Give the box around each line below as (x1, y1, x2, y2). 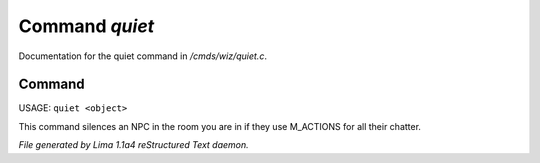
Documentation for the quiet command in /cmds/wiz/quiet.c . (18, 50, 267, 62)
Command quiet (18, 15, 155, 37)
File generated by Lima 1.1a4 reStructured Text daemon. (18, 139, 249, 151)
